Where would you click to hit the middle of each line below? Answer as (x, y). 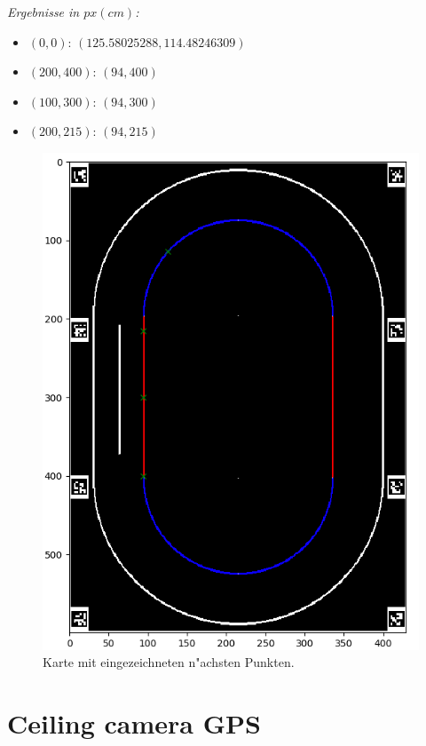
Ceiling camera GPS (134, 723)
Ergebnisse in (43, 12)
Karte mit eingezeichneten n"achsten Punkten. (169, 662)
